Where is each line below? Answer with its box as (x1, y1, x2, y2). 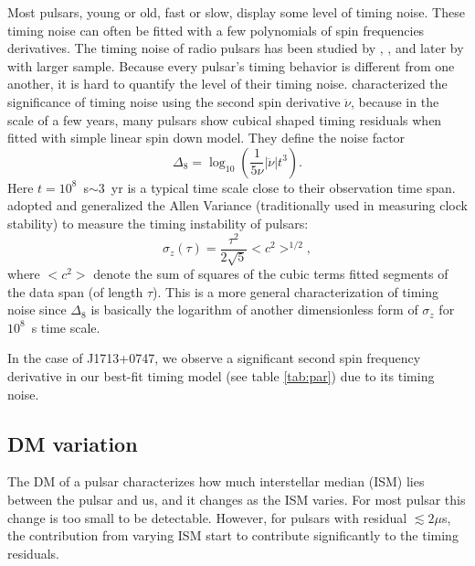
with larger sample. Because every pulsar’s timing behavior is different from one (7, 56, 455, 75)
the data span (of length (7, 282, 143, 301)
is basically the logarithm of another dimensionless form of (90, 300, 418, 319)
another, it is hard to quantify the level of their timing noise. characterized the (7, 74, 448, 93)
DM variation (7, 429, 138, 457)
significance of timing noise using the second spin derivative (7, 91, 341, 111)
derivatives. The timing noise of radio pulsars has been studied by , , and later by (7, 38, 464, 58)
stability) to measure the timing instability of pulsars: (7, 213, 309, 232)
